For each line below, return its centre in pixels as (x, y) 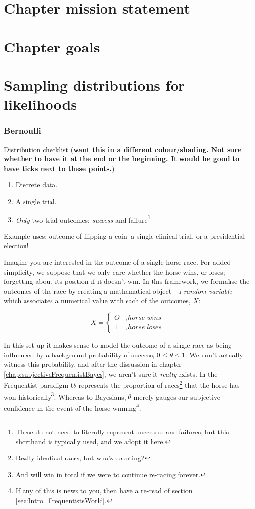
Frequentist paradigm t (39, 385)
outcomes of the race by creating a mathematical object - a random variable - (120, 291)
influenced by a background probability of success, (79, 354)
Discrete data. (37, 185)
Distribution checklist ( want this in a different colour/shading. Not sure (123, 149)
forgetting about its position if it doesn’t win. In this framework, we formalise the (127, 281)
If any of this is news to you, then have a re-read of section (104, 491)
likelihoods (41, 104)
